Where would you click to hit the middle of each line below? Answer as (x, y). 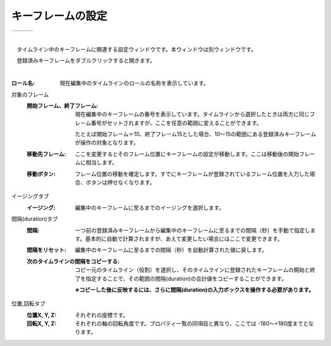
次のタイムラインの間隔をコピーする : (73, 261)
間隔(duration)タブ (35, 219)
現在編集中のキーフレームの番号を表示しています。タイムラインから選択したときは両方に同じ (192, 114)
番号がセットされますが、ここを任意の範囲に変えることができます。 (177, 123)
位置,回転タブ (29, 304)
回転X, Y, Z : (41, 324)
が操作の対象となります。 (107, 143)
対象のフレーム (30, 94)
